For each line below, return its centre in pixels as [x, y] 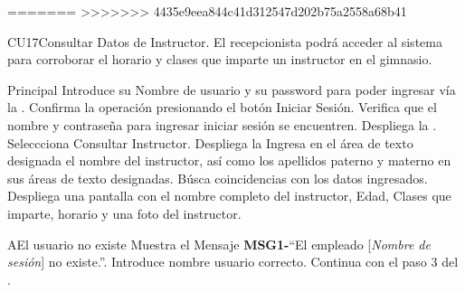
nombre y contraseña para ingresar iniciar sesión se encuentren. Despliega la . [222, 124]
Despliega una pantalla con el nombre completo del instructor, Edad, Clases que [229, 196]
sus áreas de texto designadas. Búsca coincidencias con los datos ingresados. [218, 178]
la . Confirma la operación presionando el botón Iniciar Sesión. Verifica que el [222, 107]
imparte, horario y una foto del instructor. [124, 213]
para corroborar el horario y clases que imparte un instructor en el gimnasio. [220, 59]
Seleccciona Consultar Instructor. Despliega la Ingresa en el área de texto [210, 142]
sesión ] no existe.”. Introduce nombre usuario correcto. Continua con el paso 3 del [233, 262]
